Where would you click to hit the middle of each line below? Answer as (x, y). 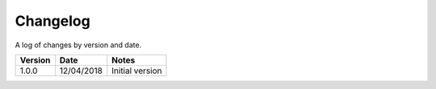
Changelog (52, 21)
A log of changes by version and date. (78, 45)
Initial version (137, 71)
